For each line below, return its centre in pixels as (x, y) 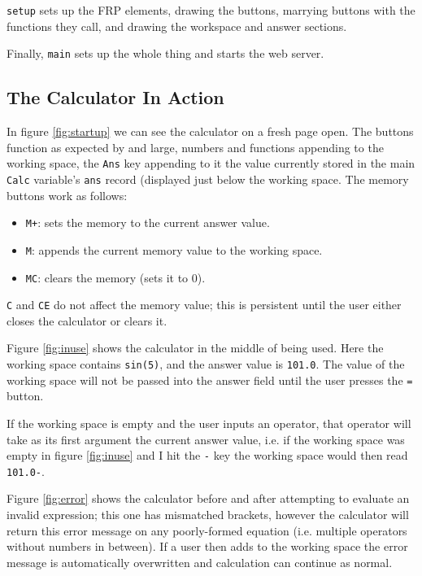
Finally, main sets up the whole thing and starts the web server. (165, 53)
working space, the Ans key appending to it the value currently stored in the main (211, 163)
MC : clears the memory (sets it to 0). (115, 277)
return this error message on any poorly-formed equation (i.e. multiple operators (207, 530)
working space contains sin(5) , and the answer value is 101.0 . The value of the (206, 364)
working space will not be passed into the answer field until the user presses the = (210, 380)
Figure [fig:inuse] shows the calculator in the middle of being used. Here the (195, 348)
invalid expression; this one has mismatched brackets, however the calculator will (208, 515)
